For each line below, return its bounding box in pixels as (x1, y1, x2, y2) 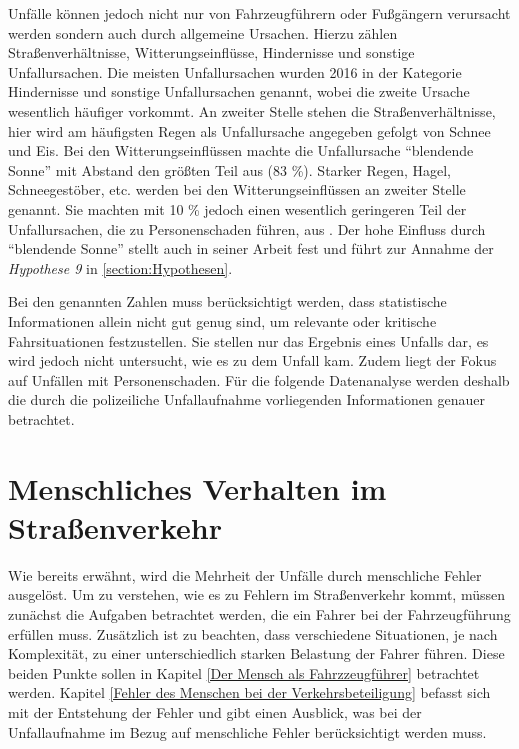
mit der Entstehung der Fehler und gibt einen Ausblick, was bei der (8, 701, 422, 722)
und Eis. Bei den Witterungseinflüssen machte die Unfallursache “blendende (8, 140, 474, 161)
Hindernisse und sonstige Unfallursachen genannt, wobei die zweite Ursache (8, 81, 470, 102)
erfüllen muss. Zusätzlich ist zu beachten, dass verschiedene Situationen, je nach (8, 623, 498, 644)
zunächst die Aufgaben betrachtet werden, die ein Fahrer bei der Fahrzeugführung (8, 603, 511, 624)
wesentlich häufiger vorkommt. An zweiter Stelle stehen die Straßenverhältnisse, (8, 100, 496, 121)
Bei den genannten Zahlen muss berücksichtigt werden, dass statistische (8, 291, 447, 312)
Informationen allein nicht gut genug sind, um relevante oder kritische (8, 310, 437, 331)
